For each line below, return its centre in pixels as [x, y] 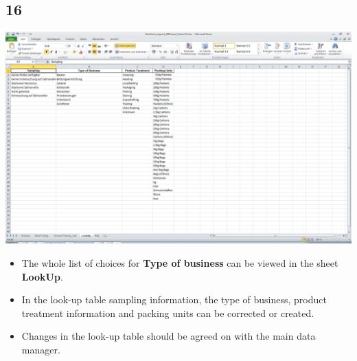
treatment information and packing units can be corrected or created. [168, 313]
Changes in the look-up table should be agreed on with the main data [169, 336]
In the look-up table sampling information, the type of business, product [174, 299]
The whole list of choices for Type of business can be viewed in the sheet [180, 262]
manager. [41, 349]
